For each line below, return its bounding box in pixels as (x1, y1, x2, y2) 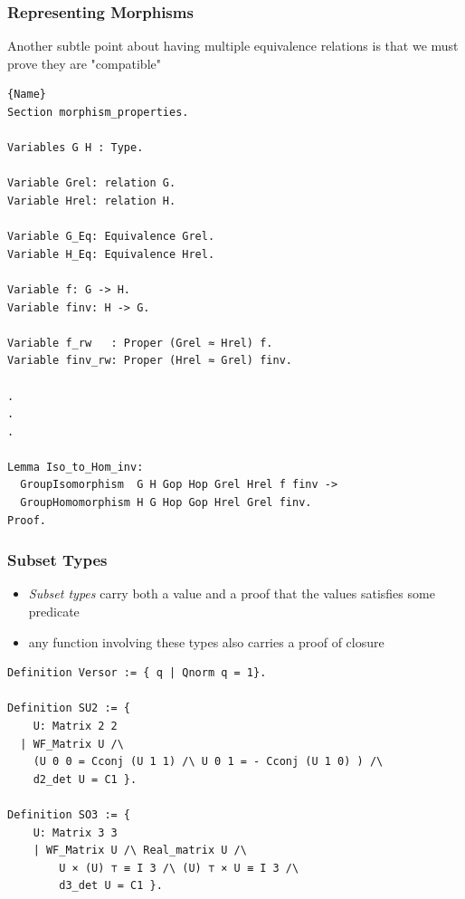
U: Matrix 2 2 (33, 720, 118, 733)
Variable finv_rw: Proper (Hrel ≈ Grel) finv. (7, 354, 292, 368)
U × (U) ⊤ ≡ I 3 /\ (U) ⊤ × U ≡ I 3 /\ (59, 861, 299, 875)
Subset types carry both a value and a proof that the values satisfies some (28, 584, 435, 603)
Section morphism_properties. (7, 106, 189, 119)
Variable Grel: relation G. (7, 177, 176, 190)
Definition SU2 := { (7, 702, 131, 715)
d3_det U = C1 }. (59, 879, 163, 893)
